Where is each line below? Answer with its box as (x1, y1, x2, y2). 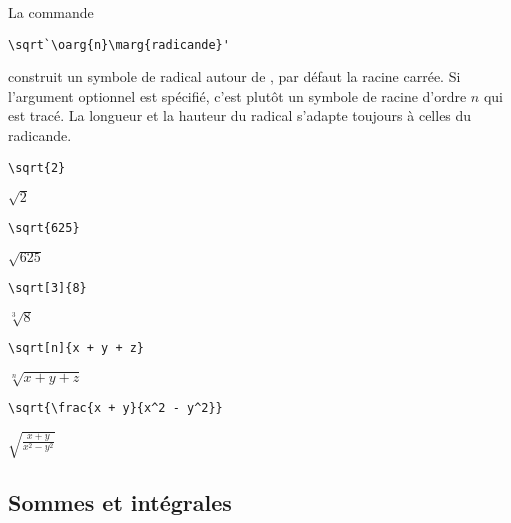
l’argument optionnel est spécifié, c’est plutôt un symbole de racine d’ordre (8, 85, 467, 106)
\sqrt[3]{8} (8, 281, 87, 296)
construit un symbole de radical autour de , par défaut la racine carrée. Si (8, 66, 461, 87)
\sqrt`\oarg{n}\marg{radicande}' (8, 37, 230, 52)
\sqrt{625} (8, 220, 80, 235)
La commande (8, 2, 94, 22)
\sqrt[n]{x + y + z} (8, 341, 145, 356)
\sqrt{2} (8, 160, 66, 175)
